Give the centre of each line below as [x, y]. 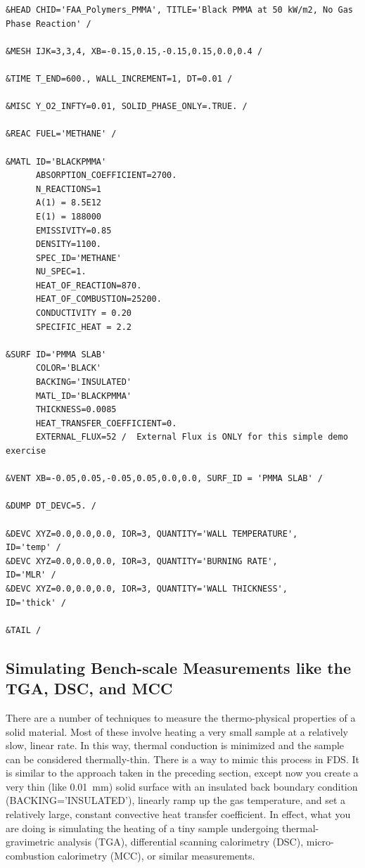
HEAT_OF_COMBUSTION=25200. [98, 299]
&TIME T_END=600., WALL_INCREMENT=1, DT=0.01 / [119, 78]
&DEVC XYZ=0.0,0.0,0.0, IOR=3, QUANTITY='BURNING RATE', [142, 561]
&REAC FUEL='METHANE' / [61, 134]
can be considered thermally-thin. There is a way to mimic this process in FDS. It [182, 759]
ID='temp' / [33, 548]
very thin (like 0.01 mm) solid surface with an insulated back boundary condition [182, 786]
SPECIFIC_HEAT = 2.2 [83, 327]
